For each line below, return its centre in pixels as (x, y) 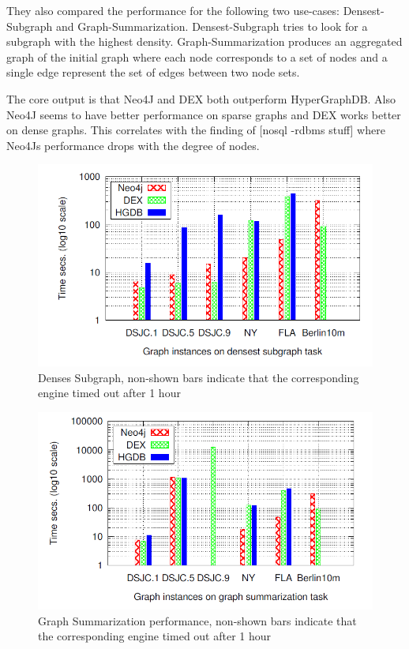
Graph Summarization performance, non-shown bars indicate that (197, 620)
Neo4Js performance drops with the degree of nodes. (133, 145)
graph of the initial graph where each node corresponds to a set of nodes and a (197, 56)
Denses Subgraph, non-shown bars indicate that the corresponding (199, 377)
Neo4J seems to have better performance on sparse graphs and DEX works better (204, 114)
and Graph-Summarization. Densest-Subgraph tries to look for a (212, 26)
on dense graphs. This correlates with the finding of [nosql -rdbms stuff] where (196, 130)
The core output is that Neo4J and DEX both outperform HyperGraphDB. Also (201, 98)
